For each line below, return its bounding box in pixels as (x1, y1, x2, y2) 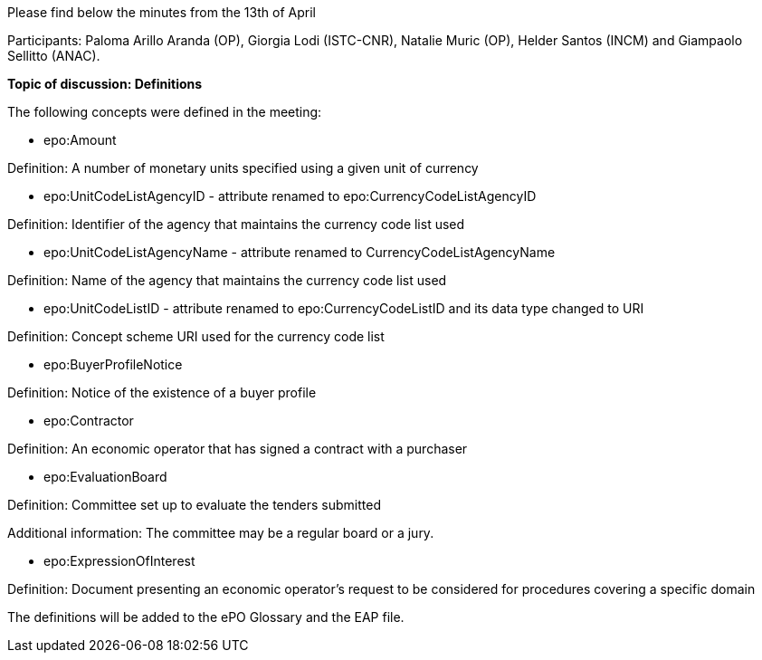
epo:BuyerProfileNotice (43, 357, 183, 372)
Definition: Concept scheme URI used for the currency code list (7, 329, 385, 344)
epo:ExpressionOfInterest (43, 553, 195, 569)
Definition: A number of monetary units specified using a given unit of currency (7, 160, 479, 176)
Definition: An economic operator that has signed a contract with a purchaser (7, 441, 468, 456)
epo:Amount (43, 132, 117, 148)
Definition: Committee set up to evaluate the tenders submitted (7, 497, 382, 512)
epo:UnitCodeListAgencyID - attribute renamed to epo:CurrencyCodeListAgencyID (43, 188, 537, 204)
